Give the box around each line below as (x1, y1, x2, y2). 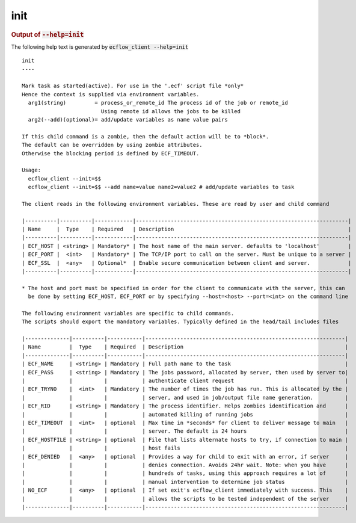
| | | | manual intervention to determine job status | (22, 478, 349, 485)
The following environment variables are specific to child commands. (22, 310, 235, 317)
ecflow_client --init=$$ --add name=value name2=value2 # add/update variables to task (28, 184, 295, 191)
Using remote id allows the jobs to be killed (100, 108, 241, 114)
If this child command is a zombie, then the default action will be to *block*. (22, 133, 269, 140)
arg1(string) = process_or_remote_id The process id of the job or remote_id (28, 99, 289, 107)
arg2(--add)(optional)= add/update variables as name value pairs (28, 116, 228, 123)
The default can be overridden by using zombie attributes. (22, 141, 203, 149)
